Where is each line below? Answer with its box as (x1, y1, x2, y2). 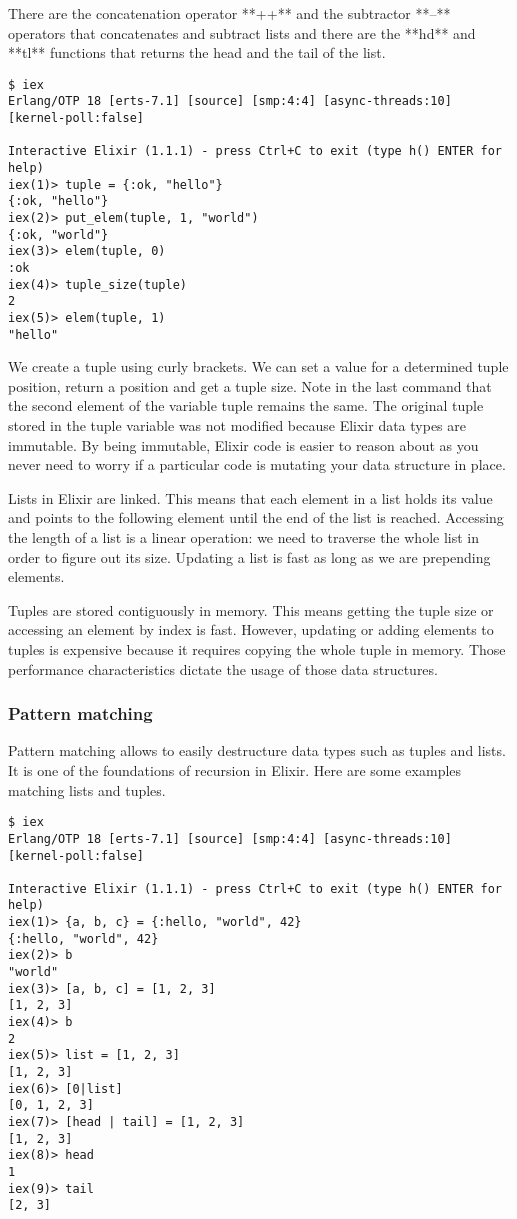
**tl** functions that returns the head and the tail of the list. (8, 42, 386, 63)
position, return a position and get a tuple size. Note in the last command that (8, 375, 492, 396)
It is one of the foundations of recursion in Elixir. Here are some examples (8, 760, 462, 780)
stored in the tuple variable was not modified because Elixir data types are (8, 415, 466, 436)
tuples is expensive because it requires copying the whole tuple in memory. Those (8, 639, 506, 659)
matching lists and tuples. (8, 779, 166, 800)
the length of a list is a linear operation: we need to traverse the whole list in (8, 527, 479, 548)
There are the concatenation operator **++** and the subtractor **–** (8, 3, 451, 23)
